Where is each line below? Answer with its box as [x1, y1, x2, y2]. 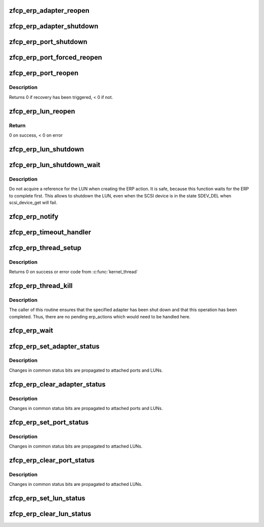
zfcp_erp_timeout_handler [9, 228, 91, 236]
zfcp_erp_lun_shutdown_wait [9, 161, 101, 169]
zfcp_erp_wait [9, 326, 53, 335]
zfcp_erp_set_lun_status [9, 494, 86, 503]
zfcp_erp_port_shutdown [9, 38, 88, 46]
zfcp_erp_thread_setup [9, 243, 82, 252]
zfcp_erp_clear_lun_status [9, 510, 91, 518]
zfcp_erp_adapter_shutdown [9, 22, 99, 30]
